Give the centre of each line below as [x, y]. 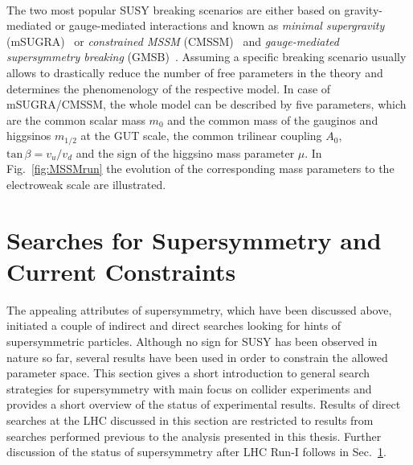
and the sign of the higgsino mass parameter [185, 152]
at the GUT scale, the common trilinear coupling [201, 136]
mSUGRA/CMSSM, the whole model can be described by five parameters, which [206, 104]
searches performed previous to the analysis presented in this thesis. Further [194, 436]
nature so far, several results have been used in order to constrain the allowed [197, 357]
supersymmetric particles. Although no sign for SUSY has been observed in [192, 342]
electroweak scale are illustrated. [86, 184]
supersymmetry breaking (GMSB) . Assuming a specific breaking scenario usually [206, 57]
